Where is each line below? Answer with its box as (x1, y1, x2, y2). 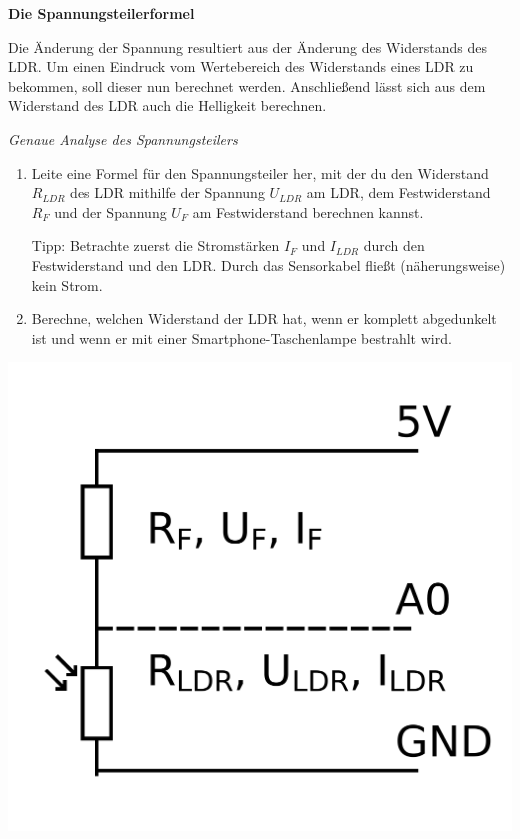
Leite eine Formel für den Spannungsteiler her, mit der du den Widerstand (31, 162, 489, 183)
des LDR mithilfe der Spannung (70, 182, 265, 203)
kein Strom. (31, 274, 103, 295)
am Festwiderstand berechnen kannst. (192, 201, 424, 222)
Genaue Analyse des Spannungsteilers (8, 128, 238, 149)
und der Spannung (54, 201, 167, 222)
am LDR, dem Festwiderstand (306, 182, 491, 203)
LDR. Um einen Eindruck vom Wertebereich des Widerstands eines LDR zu (8, 56, 474, 77)
